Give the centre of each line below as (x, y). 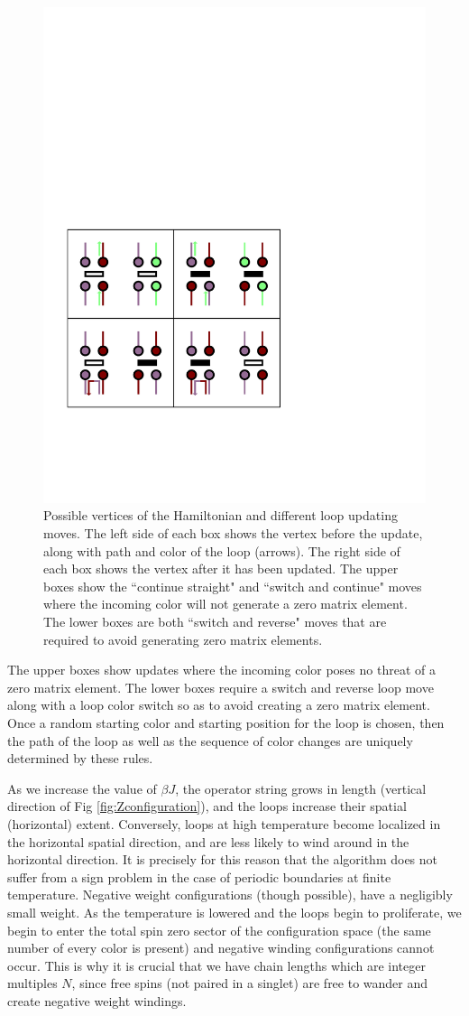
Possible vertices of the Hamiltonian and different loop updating (221, 515)
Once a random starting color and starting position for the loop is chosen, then (226, 723)
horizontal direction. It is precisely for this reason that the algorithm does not (223, 859)
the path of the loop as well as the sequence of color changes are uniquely (210, 740)
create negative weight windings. (97, 1000)
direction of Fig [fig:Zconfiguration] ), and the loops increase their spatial (207, 806)
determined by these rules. (80, 758)
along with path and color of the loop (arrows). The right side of (222, 550)
